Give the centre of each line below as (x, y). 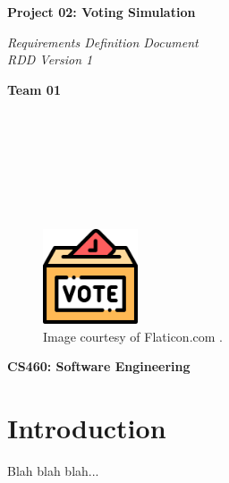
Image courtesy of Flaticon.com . (133, 336)
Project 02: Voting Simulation (102, 12)
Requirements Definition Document (103, 42)
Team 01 (34, 89)
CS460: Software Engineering (99, 366)
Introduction (87, 427)
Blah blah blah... (53, 470)
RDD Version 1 (50, 59)
